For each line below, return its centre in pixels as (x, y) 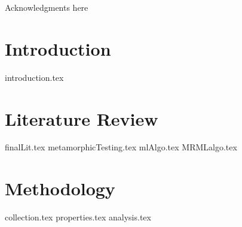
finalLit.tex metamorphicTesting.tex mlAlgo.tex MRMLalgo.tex (121, 147)
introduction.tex (34, 77)
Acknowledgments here (47, 7)
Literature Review (82, 118)
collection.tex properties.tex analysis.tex (78, 217)
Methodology (60, 188)
